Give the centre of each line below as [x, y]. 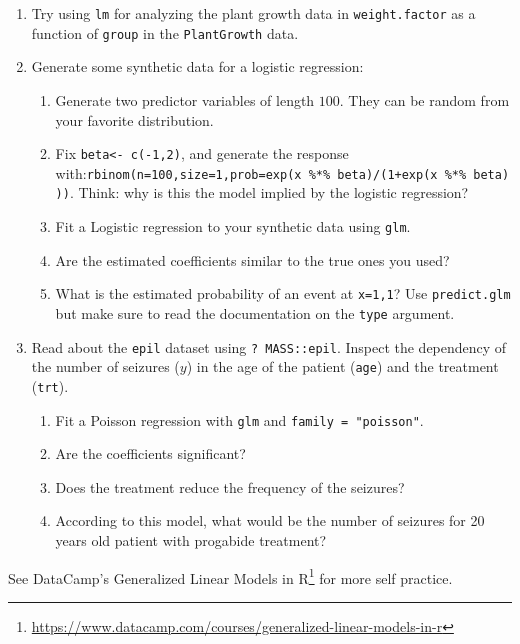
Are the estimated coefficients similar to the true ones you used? [252, 259]
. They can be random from [424, 99]
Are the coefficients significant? [150, 453]
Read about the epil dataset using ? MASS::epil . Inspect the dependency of [269, 346]
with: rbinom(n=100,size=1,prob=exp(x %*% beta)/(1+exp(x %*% [261, 172]
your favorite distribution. [134, 119]
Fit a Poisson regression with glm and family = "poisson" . [239, 419]
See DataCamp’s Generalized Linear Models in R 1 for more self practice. [230, 576]
